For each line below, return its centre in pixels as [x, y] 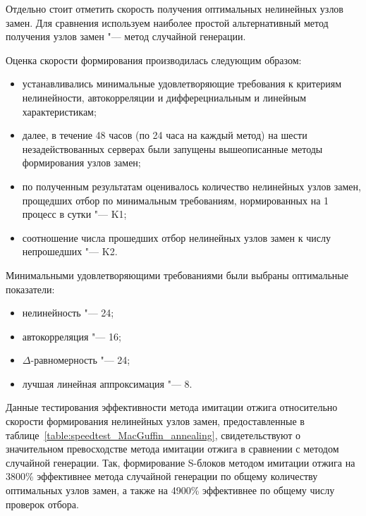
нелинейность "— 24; [68, 313]
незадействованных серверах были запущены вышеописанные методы [172, 148]
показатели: [30, 289]
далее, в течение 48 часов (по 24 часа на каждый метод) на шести [165, 135]
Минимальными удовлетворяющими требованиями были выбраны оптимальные [177, 275]
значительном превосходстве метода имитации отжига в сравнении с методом [172, 449]
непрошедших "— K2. [70, 251]
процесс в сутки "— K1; [74, 214]
